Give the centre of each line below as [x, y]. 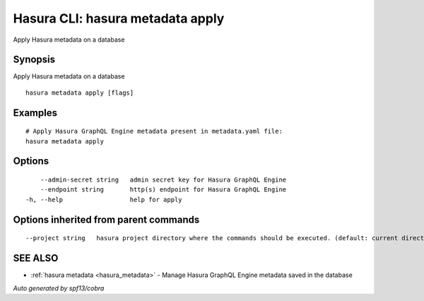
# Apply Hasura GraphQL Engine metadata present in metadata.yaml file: [154, 131]
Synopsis [34, 60]
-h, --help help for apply [104, 199]
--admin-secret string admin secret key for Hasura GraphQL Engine [163, 180]
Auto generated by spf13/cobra [59, 288]
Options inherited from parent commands [106, 219]
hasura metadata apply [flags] [80, 93]
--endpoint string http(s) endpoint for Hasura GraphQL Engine [163, 190]
